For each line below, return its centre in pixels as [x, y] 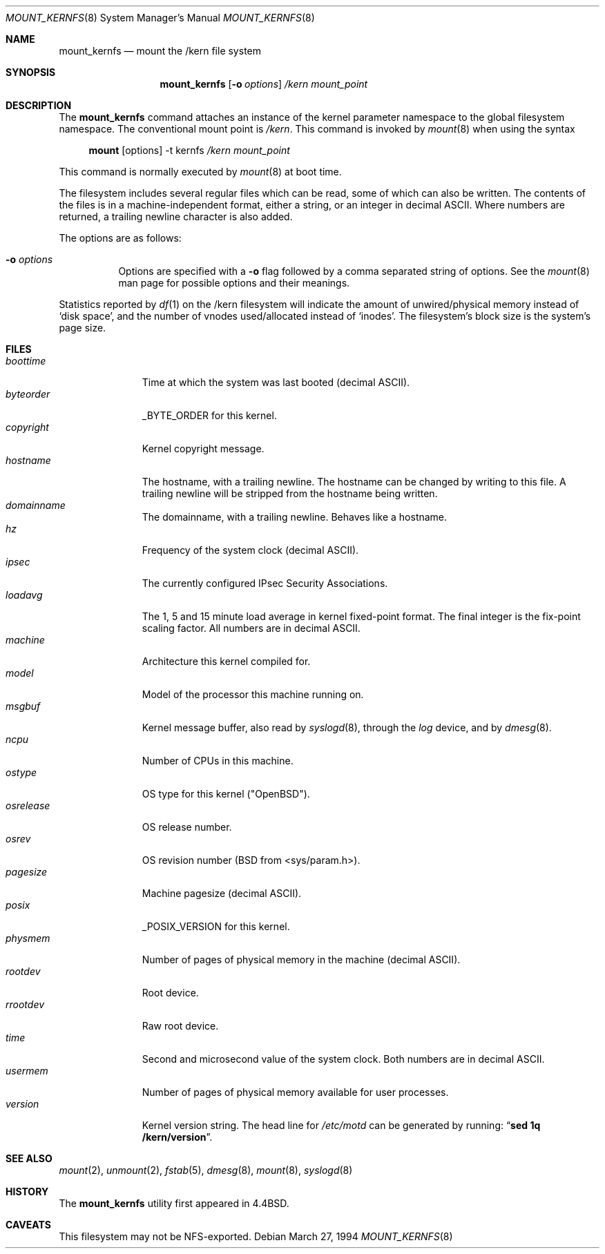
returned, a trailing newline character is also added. [176, 216]
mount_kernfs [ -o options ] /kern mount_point [264, 84]
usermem [27, 1071]
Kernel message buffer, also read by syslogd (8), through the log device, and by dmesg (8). [347, 727]
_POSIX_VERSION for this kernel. [216, 926]
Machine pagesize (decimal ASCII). [222, 893]
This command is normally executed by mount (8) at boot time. [200, 172]
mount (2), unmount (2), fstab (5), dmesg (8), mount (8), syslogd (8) [206, 1170]
